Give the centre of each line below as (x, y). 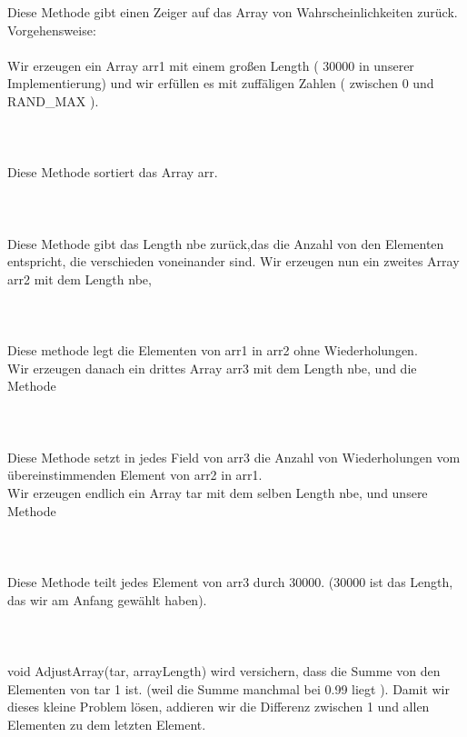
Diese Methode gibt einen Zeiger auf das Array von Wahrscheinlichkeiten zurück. (233, 12)
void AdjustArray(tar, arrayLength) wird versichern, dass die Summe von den (224, 670)
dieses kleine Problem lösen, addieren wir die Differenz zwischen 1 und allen (219, 707)
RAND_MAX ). (53, 100)
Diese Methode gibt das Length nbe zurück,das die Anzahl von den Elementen (226, 243)
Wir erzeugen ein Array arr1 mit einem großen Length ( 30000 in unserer (211, 65)
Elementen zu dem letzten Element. (107, 724)
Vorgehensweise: (52, 30)
